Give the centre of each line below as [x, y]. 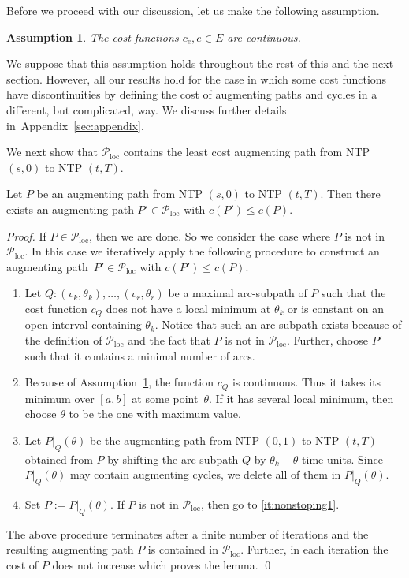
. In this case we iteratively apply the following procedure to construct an [202, 251]
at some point [165, 398]
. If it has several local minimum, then [301, 398]
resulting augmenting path [70, 549]
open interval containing [83, 324]
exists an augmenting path [70, 209]
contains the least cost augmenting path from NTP [247, 152]
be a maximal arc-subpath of [238, 293]
